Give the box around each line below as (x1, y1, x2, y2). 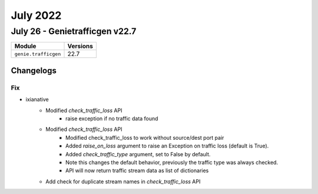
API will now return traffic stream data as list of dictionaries (65, 167, 209, 174)
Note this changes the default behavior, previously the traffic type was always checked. (65, 159, 279, 166)
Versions (67, 42, 94, 50)
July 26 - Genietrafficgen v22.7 (11, 26, 137, 37)
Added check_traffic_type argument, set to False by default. (65, 150, 211, 157)
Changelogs (11, 65, 57, 75)
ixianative (25, 96, 49, 103)
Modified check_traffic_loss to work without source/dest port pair (65, 134, 224, 141)
